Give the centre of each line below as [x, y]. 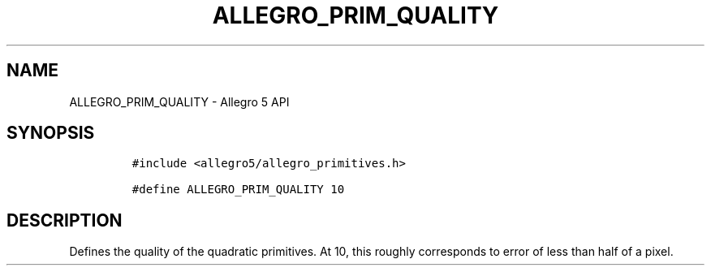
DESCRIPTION [65, 220]
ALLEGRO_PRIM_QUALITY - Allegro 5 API [179, 101]
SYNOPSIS [51, 133]
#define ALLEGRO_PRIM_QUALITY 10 [238, 190]
